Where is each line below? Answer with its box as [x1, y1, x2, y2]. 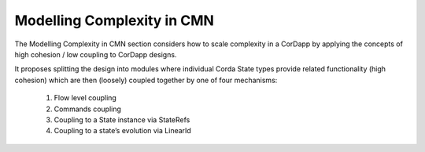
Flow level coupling [54, 93, 117, 103]
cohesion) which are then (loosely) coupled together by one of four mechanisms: [14, 75, 278, 85]
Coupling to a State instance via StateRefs [54, 114, 190, 125]
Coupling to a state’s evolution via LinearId [54, 126, 192, 136]
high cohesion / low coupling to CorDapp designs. [14, 49, 177, 59]
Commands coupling [54, 104, 122, 114]
